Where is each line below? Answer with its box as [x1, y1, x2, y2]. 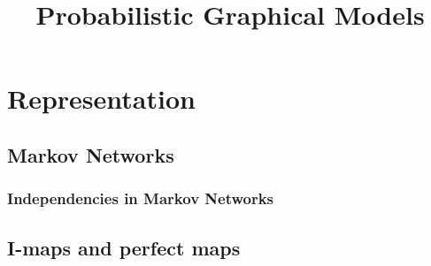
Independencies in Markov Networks [7, 187, 274, 209]
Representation [7, 80, 196, 117]
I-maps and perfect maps [7, 233, 241, 261]
